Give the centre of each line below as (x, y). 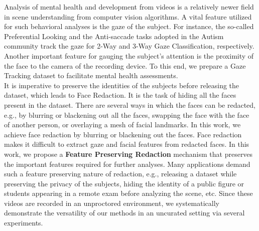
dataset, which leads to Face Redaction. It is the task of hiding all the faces (120, 95)
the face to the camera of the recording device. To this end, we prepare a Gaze (125, 65)
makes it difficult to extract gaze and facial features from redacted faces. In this (127, 144)
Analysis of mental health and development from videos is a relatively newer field (129, 7)
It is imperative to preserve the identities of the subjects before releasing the (122, 85)
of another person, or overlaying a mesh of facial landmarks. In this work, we (122, 125)
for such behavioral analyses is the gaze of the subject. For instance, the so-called (129, 26)
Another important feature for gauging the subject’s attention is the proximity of (129, 55)
